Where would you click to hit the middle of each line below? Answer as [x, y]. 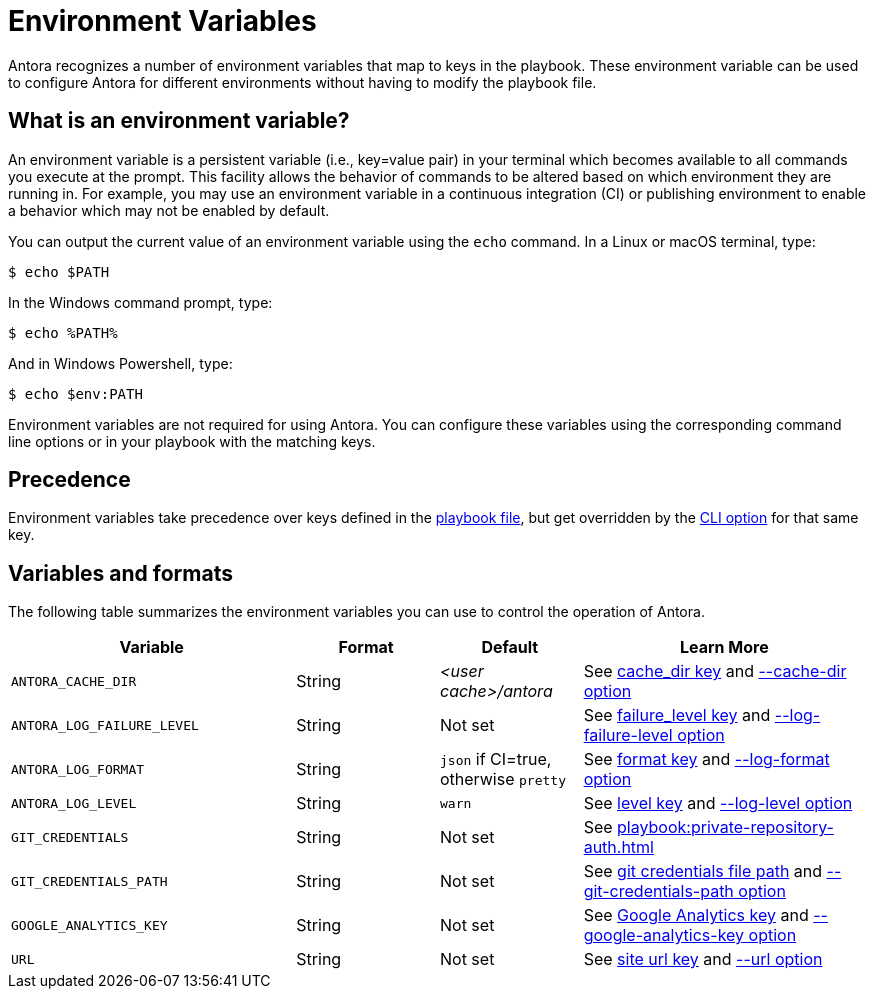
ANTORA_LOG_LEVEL [74, 803]
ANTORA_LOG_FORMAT [78, 769]
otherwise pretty [502, 779]
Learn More [724, 647]
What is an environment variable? [179, 121]
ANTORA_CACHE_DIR [74, 681]
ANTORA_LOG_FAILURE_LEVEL [105, 725]
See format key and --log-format [706, 759]
